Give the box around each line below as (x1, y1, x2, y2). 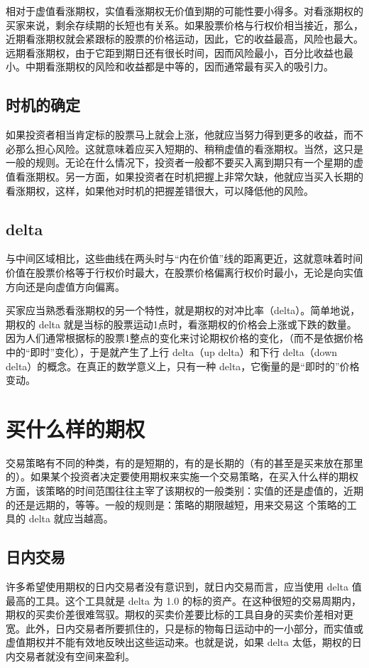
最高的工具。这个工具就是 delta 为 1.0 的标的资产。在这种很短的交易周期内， (6, 593, 361, 608)
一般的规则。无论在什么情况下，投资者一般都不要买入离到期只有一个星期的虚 (6, 155, 363, 170)
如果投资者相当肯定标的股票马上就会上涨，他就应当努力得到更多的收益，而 (6, 127, 353, 142)
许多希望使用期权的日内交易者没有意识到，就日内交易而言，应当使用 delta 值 (6, 578, 362, 593)
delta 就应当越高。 (28, 511, 114, 526)
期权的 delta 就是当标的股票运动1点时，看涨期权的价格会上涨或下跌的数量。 (6, 316, 357, 331)
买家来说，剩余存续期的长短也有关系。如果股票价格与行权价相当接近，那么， (6, 17, 363, 32)
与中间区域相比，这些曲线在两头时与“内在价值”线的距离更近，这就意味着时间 (6, 251, 363, 266)
